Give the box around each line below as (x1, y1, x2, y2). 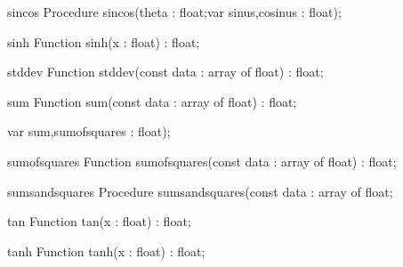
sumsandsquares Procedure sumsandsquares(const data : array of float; (7, 182, 393, 200)
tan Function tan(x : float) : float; (7, 212, 191, 231)
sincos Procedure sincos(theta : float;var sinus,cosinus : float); (7, 3, 342, 20)
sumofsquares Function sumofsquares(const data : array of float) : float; (7, 151, 397, 170)
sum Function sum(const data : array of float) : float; (7, 92, 297, 110)
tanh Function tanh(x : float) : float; (7, 241, 206, 260)
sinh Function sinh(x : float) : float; (7, 32, 200, 51)
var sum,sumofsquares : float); (7, 122, 171, 141)
